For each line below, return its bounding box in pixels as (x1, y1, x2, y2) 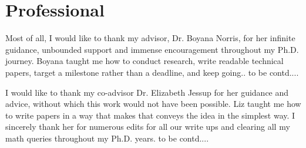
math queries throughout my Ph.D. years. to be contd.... (5, 132, 209, 144)
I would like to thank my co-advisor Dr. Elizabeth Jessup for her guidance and (5, 86, 289, 98)
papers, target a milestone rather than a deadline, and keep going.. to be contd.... (5, 66, 299, 78)
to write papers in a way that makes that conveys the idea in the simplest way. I (5, 109, 295, 121)
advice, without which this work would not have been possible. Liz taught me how (5, 97, 301, 110)
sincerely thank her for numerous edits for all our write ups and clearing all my (5, 120, 290, 133)
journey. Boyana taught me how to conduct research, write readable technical (5, 55, 284, 67)
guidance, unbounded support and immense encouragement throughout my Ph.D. (5, 43, 299, 55)
